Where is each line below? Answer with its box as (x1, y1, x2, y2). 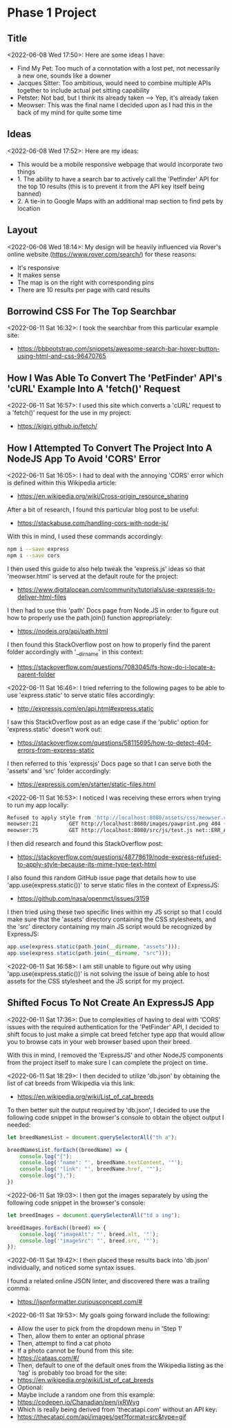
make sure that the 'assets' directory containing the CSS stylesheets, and (7, 915, 216, 923)
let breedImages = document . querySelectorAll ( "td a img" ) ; (7, 1211, 181, 1219)
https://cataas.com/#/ (17, 1354, 79, 1362)
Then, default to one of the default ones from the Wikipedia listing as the (17, 1362, 224, 1370)
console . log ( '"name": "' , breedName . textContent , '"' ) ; (19, 1159, 184, 1166)
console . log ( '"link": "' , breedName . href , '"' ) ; (19, 1166, 162, 1173)
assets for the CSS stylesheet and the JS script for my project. (7, 977, 185, 985)
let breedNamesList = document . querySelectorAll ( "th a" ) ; (7, 1134, 177, 1141)
